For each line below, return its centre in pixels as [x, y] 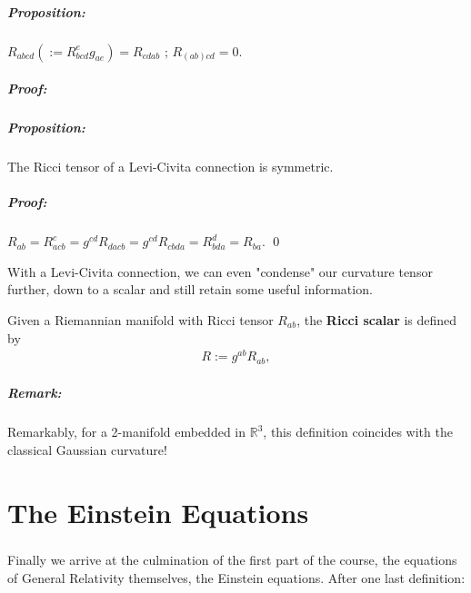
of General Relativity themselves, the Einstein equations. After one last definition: [236, 577]
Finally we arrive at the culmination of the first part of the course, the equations [232, 560]
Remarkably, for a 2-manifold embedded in [127, 432]
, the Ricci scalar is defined [377, 320]
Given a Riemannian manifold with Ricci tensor [140, 320]
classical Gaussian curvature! [87, 449]
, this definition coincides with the [358, 432]
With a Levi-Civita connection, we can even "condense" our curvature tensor [220, 271]
